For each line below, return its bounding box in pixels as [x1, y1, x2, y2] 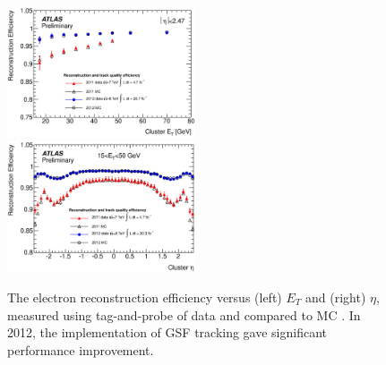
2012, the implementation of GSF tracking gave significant [7, 323, 328, 342]
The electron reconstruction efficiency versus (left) [7, 288, 282, 307]
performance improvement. [7, 340, 154, 359]
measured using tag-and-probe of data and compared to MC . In [7, 305, 361, 324]
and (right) [305, 288, 366, 307]
